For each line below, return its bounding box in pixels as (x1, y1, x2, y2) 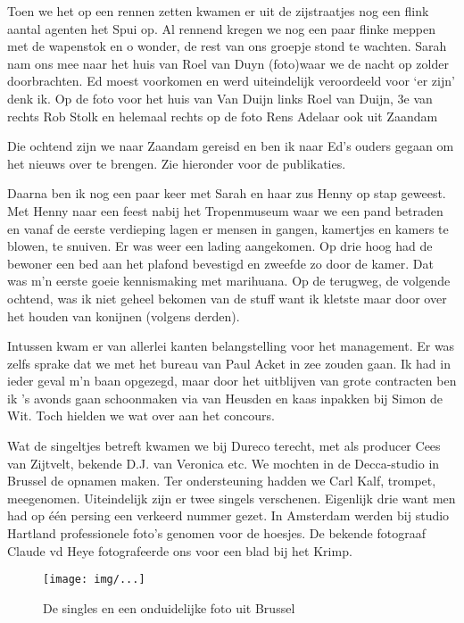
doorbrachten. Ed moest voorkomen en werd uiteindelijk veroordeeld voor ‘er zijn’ (7, 71, 455, 90)
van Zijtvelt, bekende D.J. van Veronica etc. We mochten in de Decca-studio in (7, 453, 440, 472)
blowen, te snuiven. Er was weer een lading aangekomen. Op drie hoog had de (7, 237, 433, 255)
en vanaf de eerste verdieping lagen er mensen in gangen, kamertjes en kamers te (7, 219, 449, 237)
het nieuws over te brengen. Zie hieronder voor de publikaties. (7, 154, 346, 172)
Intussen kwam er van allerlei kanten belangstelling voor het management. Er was (7, 336, 455, 355)
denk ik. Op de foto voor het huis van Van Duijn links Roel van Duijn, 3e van (7, 88, 433, 107)
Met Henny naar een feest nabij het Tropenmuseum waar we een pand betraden (7, 201, 443, 220)
